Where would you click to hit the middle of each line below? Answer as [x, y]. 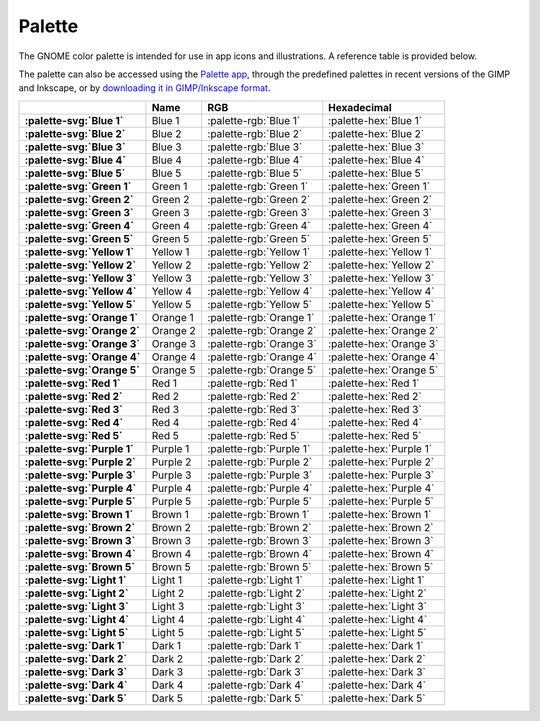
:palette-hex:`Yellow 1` [380, 252]
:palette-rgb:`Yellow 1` [259, 252]
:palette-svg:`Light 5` [76, 632]
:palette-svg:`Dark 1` [74, 645]
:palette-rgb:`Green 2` [259, 199]
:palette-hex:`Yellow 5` [381, 304]
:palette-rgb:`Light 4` [256, 619]
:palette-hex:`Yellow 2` [381, 265]
